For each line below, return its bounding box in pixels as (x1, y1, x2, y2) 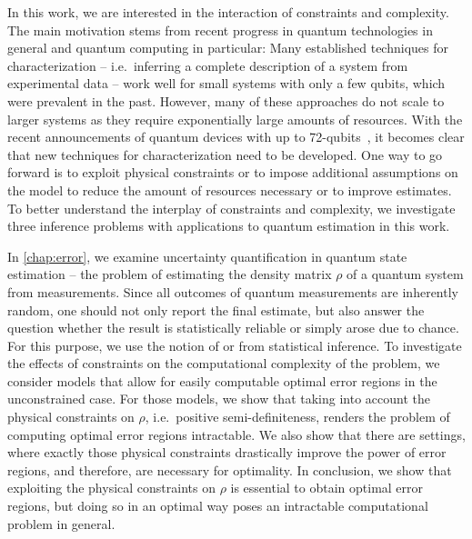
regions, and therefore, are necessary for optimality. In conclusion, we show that (7, 460, 452, 479)
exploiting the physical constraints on (7, 478, 216, 497)
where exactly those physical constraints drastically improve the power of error (7, 443, 447, 462)
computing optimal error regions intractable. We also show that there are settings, (7, 424, 466, 444)
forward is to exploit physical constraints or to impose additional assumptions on (7, 163, 458, 182)
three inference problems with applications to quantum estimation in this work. (7, 216, 450, 235)
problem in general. (7, 514, 115, 533)
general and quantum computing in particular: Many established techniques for (7, 38, 448, 57)
